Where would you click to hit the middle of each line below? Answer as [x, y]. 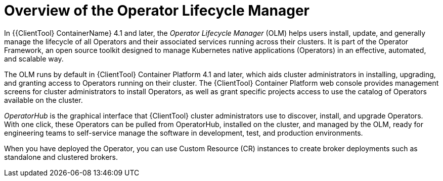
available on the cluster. [43, 100]
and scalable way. [34, 58]
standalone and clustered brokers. [61, 157]
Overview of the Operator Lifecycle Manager [157, 11]
